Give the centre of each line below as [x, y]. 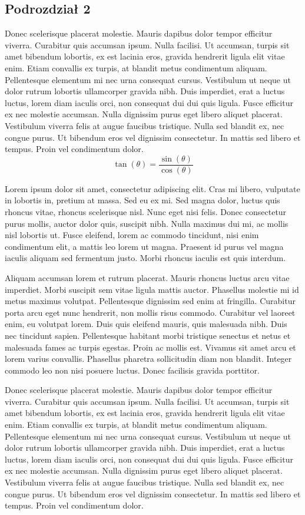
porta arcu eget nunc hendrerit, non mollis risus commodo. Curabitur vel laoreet [150, 312]
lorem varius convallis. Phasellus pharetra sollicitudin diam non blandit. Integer [148, 359]
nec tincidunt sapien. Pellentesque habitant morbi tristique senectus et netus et [148, 335]
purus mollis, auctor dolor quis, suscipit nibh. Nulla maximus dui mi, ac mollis [147, 223]
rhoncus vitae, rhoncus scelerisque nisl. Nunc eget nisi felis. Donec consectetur [146, 211]
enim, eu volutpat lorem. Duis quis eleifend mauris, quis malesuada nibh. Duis [146, 324]
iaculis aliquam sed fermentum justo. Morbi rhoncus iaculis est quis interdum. [145, 258]
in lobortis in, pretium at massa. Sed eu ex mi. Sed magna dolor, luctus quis [142, 200]
